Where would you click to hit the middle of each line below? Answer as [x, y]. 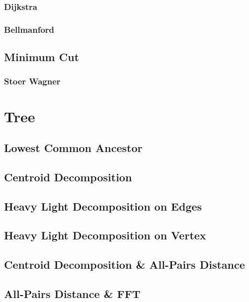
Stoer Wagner [32, 81]
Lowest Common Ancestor [73, 148]
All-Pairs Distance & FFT [72, 293]
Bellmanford [29, 29]
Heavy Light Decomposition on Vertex [105, 235]
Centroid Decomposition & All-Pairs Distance [124, 264]
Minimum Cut [42, 57]
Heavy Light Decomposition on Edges [103, 206]
